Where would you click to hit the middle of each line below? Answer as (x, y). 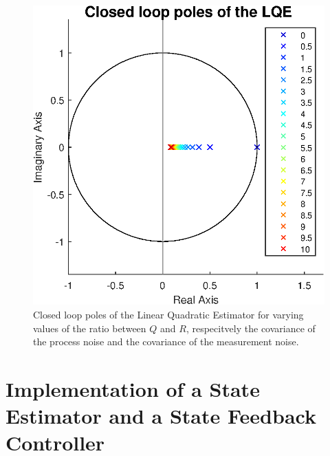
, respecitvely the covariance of (251, 328)
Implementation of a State (133, 388)
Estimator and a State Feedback (161, 416)
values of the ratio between (90, 328)
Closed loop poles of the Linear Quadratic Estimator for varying (168, 314)
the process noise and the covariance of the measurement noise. (166, 341)
